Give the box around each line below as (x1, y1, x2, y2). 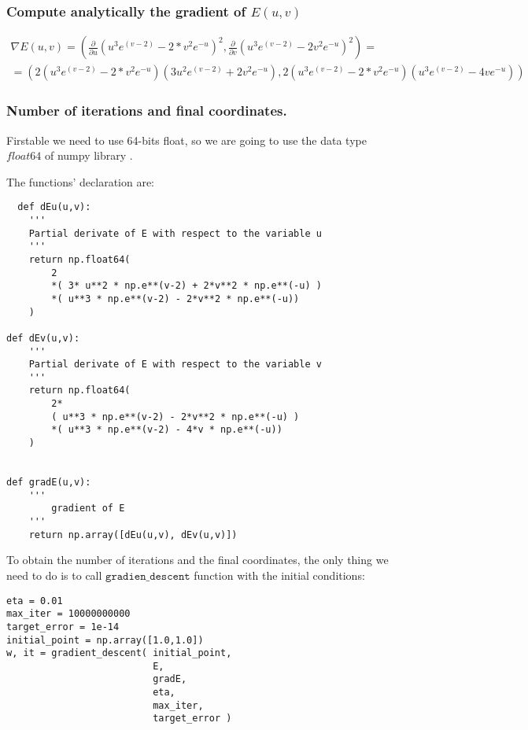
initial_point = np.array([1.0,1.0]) (6, 634, 204, 646)
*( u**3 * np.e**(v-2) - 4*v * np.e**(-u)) (51, 424, 282, 436)
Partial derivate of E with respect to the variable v (28, 359, 322, 371)
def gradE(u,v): (6, 477, 91, 489)
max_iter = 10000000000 (6, 608, 131, 620)
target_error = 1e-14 (6, 621, 120, 632)
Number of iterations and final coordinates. (6, 101, 287, 120)
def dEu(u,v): (17, 201, 91, 213)
